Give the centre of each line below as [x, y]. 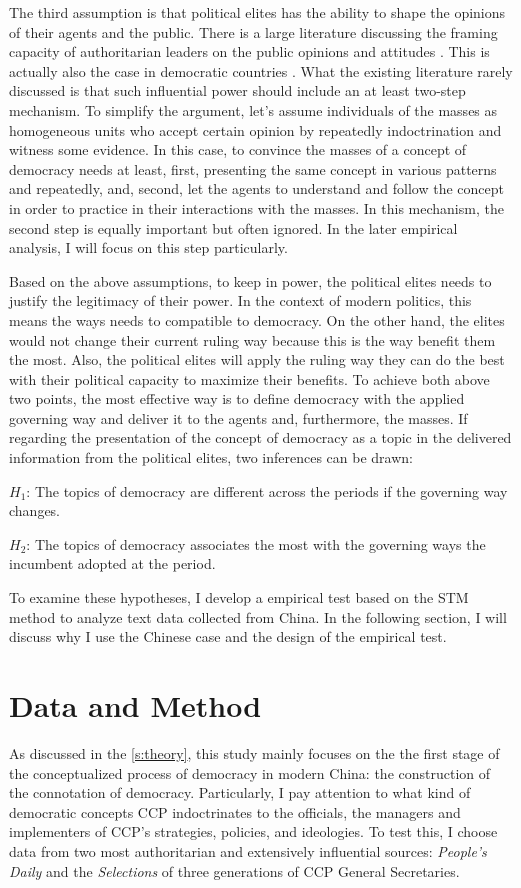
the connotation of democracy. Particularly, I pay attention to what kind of [240, 792]
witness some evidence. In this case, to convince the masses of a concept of [238, 149]
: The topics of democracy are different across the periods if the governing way [267, 490]
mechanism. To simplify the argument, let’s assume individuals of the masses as [253, 109]
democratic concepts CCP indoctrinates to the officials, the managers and [235, 811]
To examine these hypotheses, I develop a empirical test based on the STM [239, 597]
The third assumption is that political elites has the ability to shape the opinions [257, 12]
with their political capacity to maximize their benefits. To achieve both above [249, 378]
